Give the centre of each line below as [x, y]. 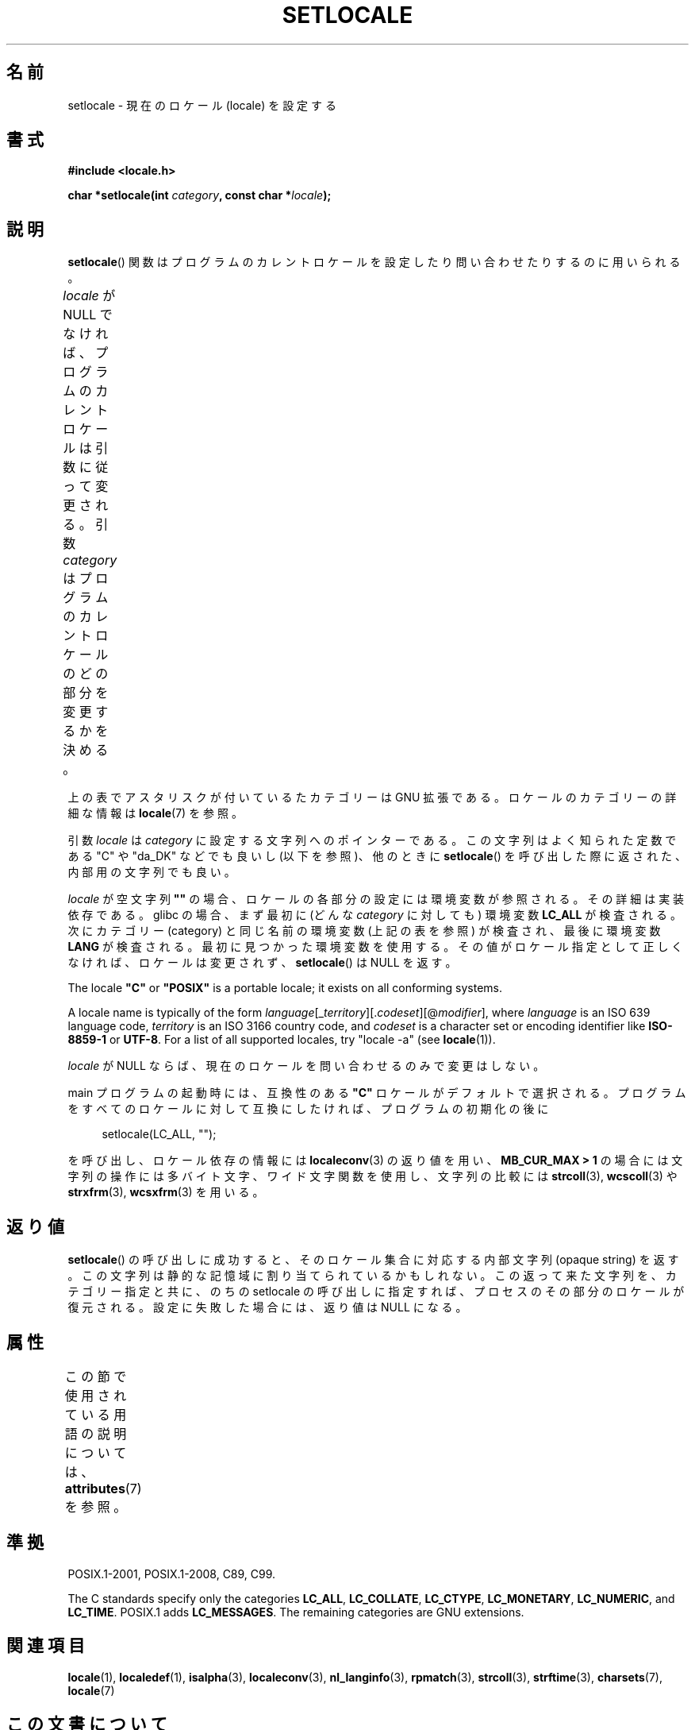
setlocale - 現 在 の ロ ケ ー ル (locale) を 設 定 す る [202, 105]
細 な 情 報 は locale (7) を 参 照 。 [155, 813]
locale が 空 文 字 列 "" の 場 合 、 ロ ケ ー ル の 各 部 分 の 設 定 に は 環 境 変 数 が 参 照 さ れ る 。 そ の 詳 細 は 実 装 [376, 899]
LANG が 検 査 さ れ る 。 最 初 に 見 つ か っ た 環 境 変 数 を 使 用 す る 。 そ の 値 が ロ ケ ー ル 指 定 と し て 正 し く [375, 947]
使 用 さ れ [96, 1395]
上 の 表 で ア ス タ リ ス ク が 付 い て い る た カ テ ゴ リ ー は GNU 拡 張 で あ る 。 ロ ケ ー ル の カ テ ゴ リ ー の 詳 [372, 797]
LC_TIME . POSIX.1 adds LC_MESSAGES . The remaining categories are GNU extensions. [296, 1612]
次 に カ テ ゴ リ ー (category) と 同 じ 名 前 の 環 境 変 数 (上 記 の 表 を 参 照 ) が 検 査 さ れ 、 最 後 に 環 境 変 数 [364, 931]
